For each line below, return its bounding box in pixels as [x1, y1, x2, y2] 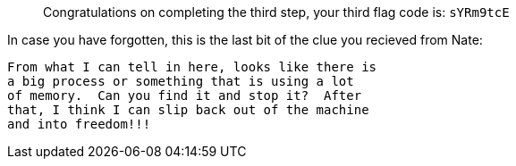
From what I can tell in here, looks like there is [7, 60, 377, 74]
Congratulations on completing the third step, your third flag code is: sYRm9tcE [43, 4, 510, 20]
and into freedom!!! [7, 117, 151, 131]
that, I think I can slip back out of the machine [7, 103, 369, 117]
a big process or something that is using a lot [7, 74, 354, 88]
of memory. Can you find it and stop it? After [7, 88, 362, 103]
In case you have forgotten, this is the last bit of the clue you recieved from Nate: [7, 32, 483, 47]
